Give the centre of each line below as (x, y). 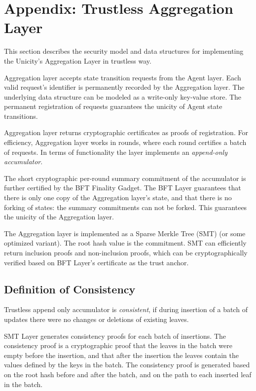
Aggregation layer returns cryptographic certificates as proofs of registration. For (126, 132)
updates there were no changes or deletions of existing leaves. (96, 319)
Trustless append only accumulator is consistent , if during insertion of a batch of (126, 309)
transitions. (21, 116)
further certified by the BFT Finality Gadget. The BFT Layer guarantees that (123, 188)
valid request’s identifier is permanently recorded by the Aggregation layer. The (124, 87)
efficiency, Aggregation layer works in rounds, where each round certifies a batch (125, 142)
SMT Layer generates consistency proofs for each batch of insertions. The (115, 336)
